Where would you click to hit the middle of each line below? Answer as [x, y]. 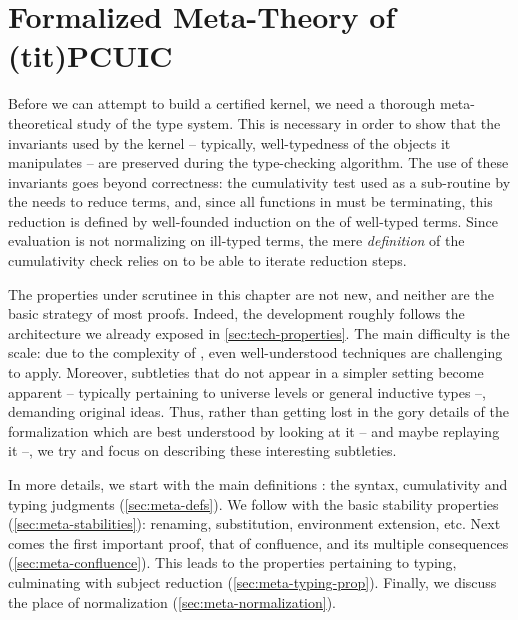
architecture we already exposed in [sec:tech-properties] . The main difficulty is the [259, 332]
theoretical [40, 122]
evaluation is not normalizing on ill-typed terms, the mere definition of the [236, 240]
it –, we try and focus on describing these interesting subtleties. [202, 450]
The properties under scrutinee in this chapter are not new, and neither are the [251, 293]
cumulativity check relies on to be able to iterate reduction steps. [207, 260]
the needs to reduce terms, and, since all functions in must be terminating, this [250, 201]
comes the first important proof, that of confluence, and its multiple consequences [258, 542]
